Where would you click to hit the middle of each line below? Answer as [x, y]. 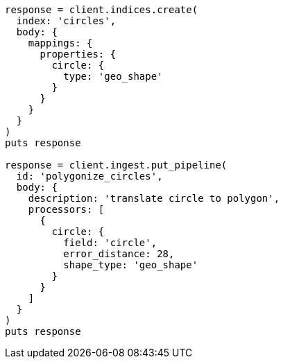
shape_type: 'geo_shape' [131, 265]
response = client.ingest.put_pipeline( [116, 165]
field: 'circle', [110, 243]
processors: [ [66, 209]
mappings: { [60, 43]
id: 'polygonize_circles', [89, 176]
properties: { [78, 54]
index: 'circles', [66, 21]
